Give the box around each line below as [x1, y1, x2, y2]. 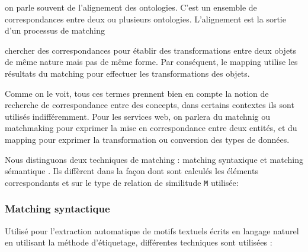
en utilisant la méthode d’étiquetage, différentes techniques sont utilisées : [5, 236, 272, 248]
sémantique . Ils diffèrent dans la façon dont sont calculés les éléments [5, 165, 258, 177]
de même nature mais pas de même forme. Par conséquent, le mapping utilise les [5, 55, 298, 68]
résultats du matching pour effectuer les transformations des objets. [5, 67, 250, 79]
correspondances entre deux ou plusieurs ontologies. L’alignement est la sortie [5, 12, 286, 25]
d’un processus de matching [5, 24, 105, 37]
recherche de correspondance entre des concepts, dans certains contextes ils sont [5, 99, 294, 111]
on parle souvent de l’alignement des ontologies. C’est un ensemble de [5, 1, 257, 13]
